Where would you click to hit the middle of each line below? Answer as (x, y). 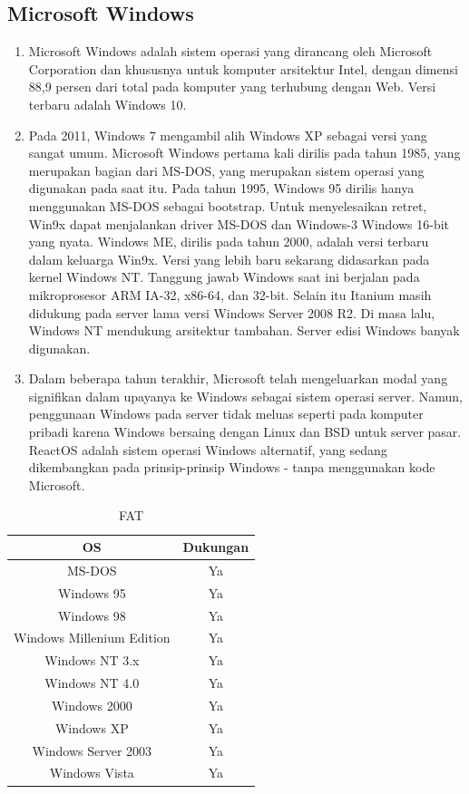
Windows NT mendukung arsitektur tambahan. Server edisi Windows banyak (244, 330)
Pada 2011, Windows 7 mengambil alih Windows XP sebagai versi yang (228, 135)
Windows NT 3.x (92, 660)
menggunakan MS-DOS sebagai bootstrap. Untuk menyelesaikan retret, (228, 205)
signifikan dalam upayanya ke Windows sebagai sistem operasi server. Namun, (245, 396)
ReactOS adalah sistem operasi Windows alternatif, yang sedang (208, 449)
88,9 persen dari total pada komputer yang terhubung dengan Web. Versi (232, 87)
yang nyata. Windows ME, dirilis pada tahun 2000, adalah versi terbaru (229, 242)
